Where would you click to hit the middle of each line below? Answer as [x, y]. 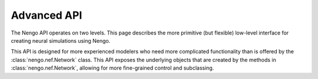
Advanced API [47, 15]
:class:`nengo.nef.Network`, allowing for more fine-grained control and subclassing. [112, 68]
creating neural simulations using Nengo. [61, 40]
